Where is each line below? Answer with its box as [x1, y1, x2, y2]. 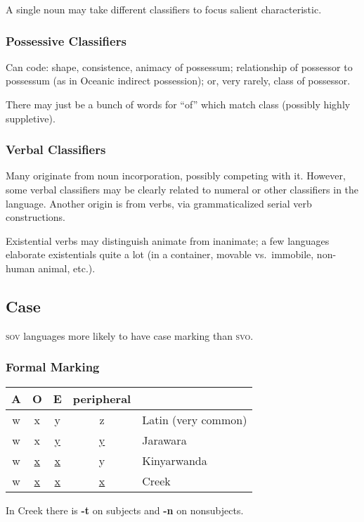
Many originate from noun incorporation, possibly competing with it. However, [6, 168, 346, 183]
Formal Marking [6, 358, 100, 376]
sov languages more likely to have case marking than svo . [6, 328, 254, 343]
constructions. [6, 210, 65, 224]
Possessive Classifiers [6, 32, 126, 49]
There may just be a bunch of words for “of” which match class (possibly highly [6, 97, 351, 111]
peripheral [72, 390, 131, 407]
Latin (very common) [142, 411, 247, 428]
